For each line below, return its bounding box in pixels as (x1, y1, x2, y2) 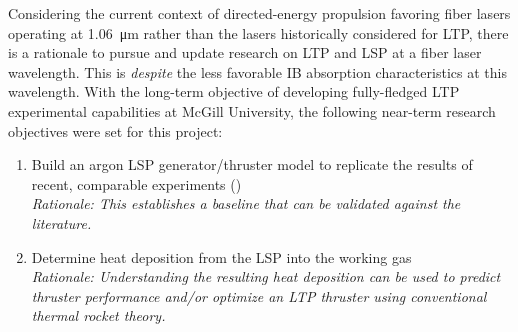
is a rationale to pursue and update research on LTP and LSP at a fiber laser (8, 42, 482, 63)
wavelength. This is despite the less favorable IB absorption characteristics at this (8, 61, 507, 82)
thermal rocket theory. (31, 305, 166, 326)
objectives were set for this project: (8, 120, 223, 141)
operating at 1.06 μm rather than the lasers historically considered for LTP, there (8, 22, 509, 43)
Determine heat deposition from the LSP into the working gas (31, 246, 412, 267)
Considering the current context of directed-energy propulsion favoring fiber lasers (8, 3, 511, 23)
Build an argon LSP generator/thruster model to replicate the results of (31, 154, 473, 175)
